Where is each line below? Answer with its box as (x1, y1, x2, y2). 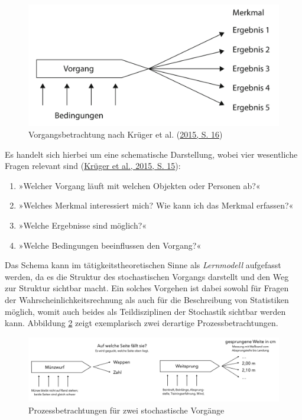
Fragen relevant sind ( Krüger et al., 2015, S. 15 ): (5, 159, 181, 172)
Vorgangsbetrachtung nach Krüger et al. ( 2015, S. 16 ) (28, 128, 223, 140)
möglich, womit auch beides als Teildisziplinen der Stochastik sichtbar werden (5, 305, 286, 317)
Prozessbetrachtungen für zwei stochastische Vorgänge (28, 403, 225, 416)
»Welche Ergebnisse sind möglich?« (18, 219, 147, 231)
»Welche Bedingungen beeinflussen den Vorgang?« (18, 239, 202, 251)
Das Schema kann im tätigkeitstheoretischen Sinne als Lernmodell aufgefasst (5, 259, 281, 271)
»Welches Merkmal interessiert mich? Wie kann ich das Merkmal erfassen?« (18, 199, 294, 211)
